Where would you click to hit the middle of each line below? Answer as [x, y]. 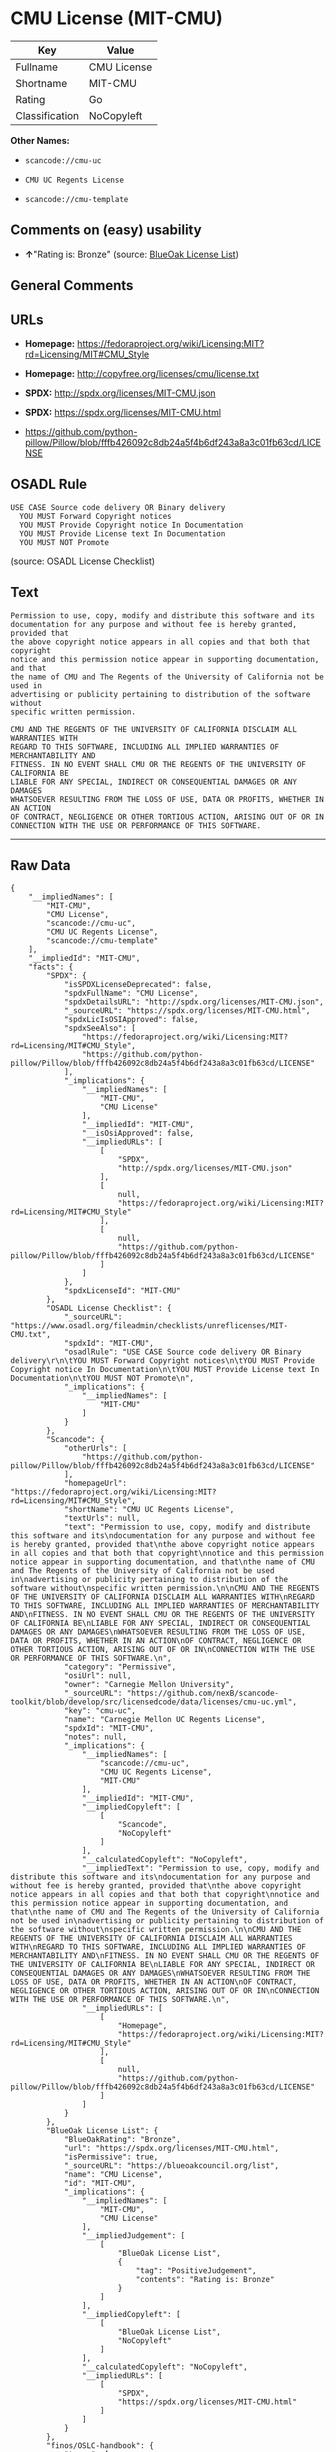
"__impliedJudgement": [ [133, 2236]
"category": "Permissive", [120, 1667]
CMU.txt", [31, 1335]
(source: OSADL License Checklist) [83, 561]
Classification [47, 115]
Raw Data [41, 865]
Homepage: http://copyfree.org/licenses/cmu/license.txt [142, 373]
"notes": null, [95, 1737]
